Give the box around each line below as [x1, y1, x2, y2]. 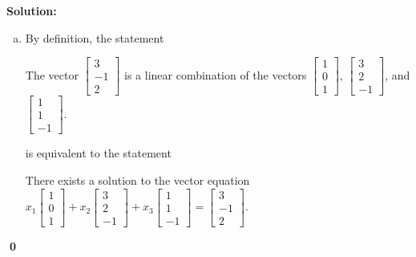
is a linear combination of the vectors [124, 66, 307, 83]
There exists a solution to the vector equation [25, 171, 250, 188]
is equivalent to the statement [25, 145, 172, 161]
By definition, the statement [25, 29, 164, 46]
